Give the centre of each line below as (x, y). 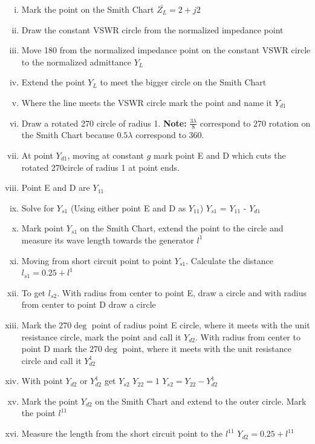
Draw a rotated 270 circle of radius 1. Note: (104, 123)
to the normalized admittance (76, 61)
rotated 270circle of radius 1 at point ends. (101, 167)
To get (34, 292)
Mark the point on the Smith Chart (88, 9)
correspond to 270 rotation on (255, 123)
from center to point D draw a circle (89, 304)
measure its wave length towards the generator (108, 240)
